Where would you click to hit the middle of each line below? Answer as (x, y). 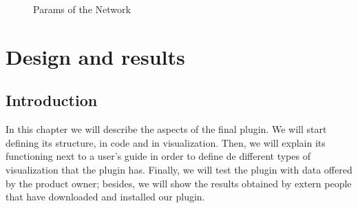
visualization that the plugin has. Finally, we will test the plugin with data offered (179, 169)
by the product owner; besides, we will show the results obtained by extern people (179, 183)
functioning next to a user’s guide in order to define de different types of (158, 156)
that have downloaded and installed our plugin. (105, 197)
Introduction (52, 100)
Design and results (95, 56)
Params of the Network (82, 9)
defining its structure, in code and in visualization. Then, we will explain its (166, 142)
